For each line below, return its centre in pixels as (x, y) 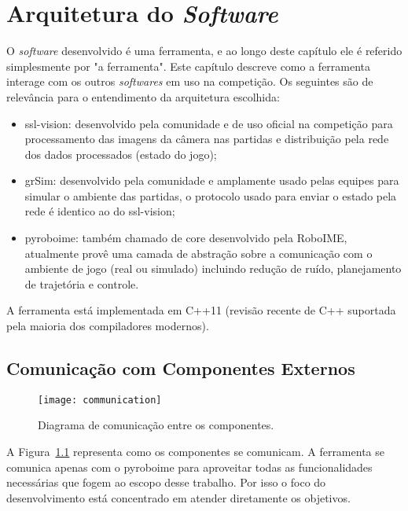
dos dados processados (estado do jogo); (121, 154)
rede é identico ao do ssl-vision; (100, 211)
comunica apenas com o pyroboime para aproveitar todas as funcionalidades (189, 467)
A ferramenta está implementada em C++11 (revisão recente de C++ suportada (201, 310)
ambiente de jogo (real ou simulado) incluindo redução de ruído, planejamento (213, 268)
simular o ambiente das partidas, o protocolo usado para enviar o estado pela (211, 195)
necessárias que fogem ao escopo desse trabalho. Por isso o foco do (166, 482)
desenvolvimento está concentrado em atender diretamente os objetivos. (178, 497)
